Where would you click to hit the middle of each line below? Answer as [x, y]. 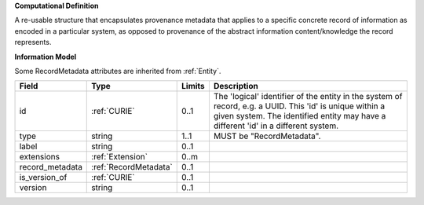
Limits [194, 86]
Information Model [46, 57]
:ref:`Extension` [120, 157]
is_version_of [43, 178]
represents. [33, 42]
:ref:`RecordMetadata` [132, 167]
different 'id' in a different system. [276, 126]
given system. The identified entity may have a [300, 116]
